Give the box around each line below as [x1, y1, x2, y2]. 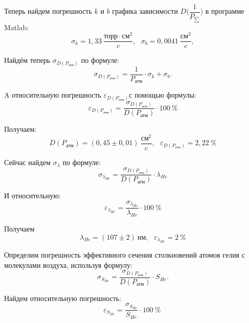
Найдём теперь [4, 55, 51, 65]
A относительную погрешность [4, 89, 101, 100]
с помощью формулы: [129, 89, 196, 100]
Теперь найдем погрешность [4, 6, 92, 16]
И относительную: [4, 190, 61, 201]
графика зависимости [112, 6, 178, 16]
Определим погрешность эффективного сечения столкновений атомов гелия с [4, 249, 245, 260]
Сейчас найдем [4, 157, 51, 168]
